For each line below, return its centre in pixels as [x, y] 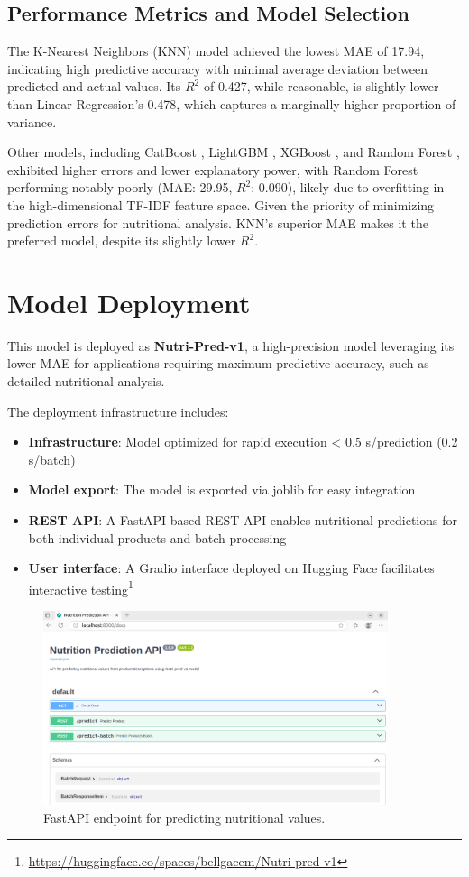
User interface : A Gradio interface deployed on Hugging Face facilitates [231, 568]
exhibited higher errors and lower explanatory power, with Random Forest [213, 169]
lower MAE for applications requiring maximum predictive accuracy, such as [218, 363]
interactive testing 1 [81, 587]
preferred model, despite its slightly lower [122, 240]
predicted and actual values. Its [94, 86]
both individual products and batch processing [157, 537]
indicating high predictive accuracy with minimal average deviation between [218, 68]
